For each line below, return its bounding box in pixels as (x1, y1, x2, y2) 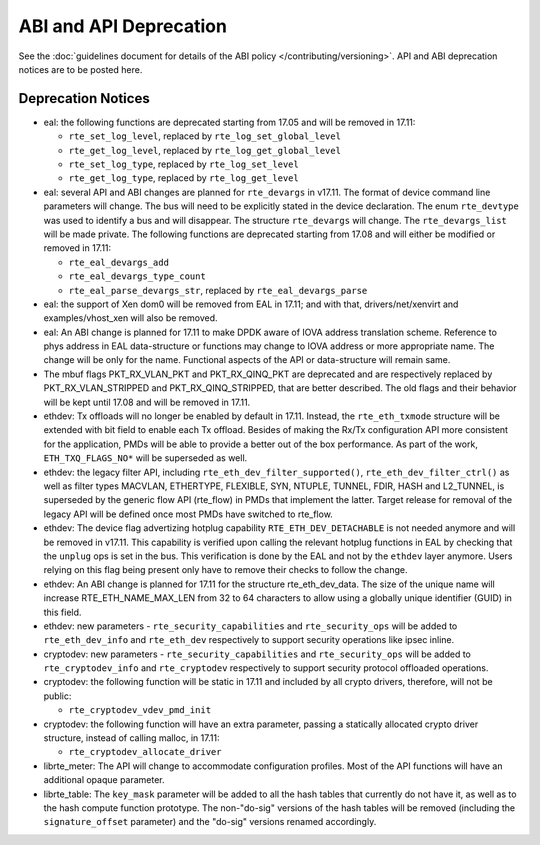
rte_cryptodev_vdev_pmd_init (68, 705, 212, 716)
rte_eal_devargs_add (68, 256, 170, 268)
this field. (43, 606, 82, 618)
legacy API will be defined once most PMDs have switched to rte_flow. (43, 508, 334, 520)
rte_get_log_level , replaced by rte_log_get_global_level (68, 144, 342, 156)
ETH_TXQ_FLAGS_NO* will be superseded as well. (43, 452, 248, 464)
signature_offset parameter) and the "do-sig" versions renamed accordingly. (43, 816, 377, 828)
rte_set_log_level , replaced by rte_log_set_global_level (68, 130, 342, 142)
